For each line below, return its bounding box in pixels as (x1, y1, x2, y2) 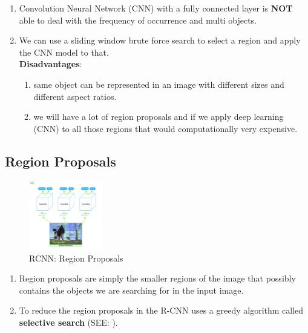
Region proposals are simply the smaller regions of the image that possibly (19, 272, 296, 285)
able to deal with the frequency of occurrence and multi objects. (19, 13, 257, 26)
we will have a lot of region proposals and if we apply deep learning (33, 110, 284, 123)
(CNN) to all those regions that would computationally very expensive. (33, 122, 298, 134)
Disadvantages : (19, 58, 82, 70)
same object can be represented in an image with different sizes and (33, 77, 284, 90)
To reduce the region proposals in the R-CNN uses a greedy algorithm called (19, 304, 304, 317)
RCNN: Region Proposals (29, 251, 123, 264)
